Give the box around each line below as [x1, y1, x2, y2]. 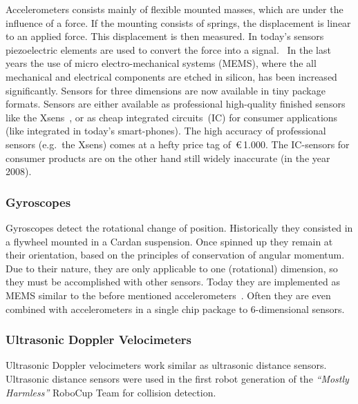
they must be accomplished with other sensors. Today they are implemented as [6, 274, 340, 289]
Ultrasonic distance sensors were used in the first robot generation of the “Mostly [6, 371, 349, 385]
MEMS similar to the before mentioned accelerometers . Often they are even [6, 287, 331, 302]
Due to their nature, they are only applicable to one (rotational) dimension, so [6, 261, 338, 275]
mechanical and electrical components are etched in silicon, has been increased [6, 69, 337, 83]
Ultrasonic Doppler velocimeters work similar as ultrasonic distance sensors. [6, 358, 327, 372]
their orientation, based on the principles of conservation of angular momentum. [6, 248, 345, 262]
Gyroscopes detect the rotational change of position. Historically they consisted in [6, 220, 353, 234]
